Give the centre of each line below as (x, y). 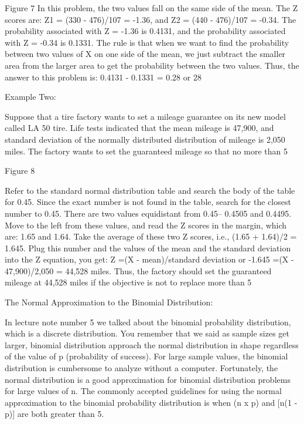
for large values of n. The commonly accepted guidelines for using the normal (143, 391)
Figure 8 (20, 171)
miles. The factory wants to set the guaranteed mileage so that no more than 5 (146, 151)
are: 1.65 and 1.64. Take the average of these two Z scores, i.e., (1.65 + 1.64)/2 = (151, 236)
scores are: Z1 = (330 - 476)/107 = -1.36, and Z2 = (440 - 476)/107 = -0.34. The (151, 19)
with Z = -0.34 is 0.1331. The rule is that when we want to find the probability (147, 42)
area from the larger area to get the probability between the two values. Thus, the (152, 65)
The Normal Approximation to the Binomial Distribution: (109, 302)
